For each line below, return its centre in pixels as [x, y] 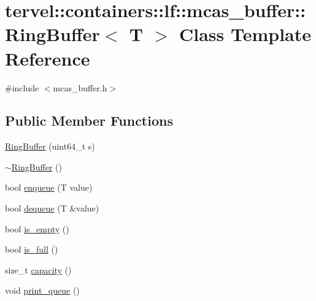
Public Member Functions [89, 120]
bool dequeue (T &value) [52, 208]
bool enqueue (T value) [49, 187]
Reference [48, 58]
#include [22, 87]
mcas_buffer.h [80, 87]
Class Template [245, 34]
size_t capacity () [38, 269]
